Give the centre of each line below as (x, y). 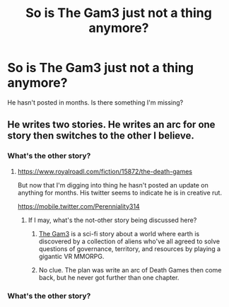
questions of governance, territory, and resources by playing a (130, 248)
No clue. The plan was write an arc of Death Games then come (130, 270)
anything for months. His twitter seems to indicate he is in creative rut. (120, 192)
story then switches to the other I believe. (101, 136)
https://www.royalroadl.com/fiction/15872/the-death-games (105, 171)
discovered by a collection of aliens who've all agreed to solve (129, 241)
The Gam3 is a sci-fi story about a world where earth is (119, 233)
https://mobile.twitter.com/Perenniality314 (78, 206)
